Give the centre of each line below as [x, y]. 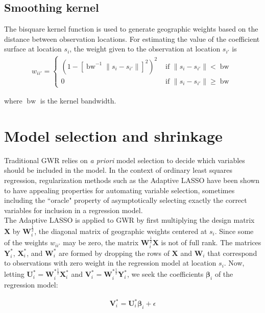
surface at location [33, 49]
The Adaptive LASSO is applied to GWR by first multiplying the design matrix [129, 220]
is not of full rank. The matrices [211, 242]
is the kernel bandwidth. [78, 101]
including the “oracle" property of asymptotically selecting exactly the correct [126, 200]
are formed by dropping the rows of [114, 253]
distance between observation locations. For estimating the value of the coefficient [132, 38]
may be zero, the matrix [101, 242]
